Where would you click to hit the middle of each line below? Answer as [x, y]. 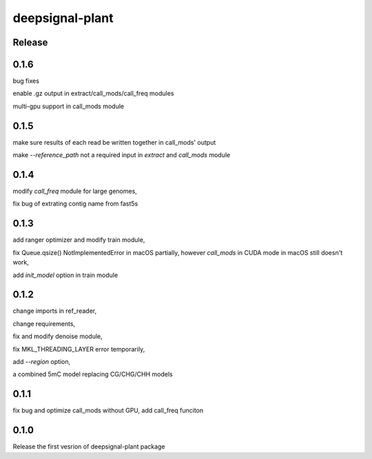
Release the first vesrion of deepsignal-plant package [89, 447]
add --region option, [42, 361]
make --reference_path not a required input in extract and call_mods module [122, 155]
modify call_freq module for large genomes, [75, 191]
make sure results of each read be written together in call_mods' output [114, 142]
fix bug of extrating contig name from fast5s [75, 204]
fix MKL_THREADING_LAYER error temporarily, [79, 349]
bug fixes [26, 81]
